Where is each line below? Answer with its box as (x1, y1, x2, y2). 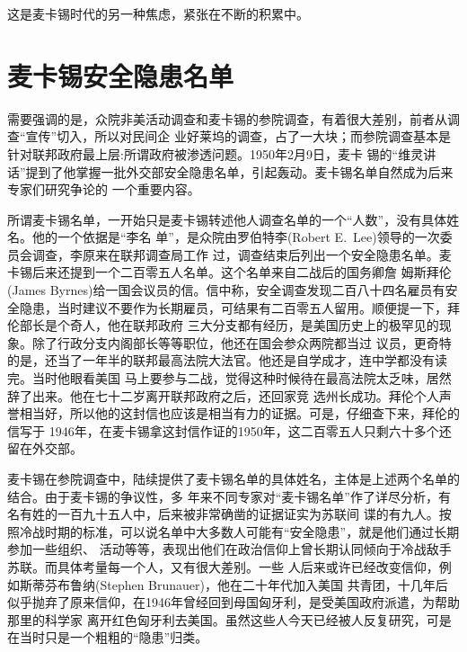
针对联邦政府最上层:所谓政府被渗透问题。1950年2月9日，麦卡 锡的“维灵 (7, 144, 424, 163)
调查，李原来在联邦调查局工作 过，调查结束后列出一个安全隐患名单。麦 (31, 245, 452, 263)
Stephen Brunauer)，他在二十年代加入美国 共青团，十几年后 (100, 575, 448, 594)
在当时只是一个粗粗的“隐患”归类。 (7, 628, 208, 647)
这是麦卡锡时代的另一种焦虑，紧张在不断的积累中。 (7, 4, 309, 22)
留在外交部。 (7, 439, 83, 458)
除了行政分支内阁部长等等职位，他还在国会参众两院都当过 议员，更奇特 (31, 333, 452, 352)
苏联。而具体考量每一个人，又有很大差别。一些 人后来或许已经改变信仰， (7, 557, 439, 576)
